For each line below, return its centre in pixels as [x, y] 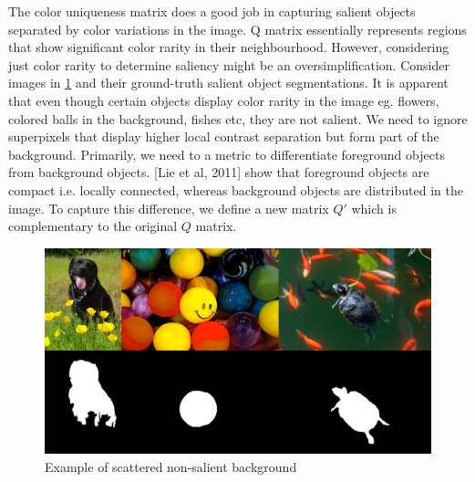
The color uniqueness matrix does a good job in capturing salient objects [212, 11]
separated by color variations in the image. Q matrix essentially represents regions [237, 29]
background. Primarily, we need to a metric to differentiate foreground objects [227, 154]
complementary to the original [93, 226]
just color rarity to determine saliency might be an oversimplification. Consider [229, 64]
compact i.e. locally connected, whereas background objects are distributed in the [236, 189]
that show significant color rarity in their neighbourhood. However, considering [229, 47]
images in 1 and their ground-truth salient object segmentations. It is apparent [228, 83]
